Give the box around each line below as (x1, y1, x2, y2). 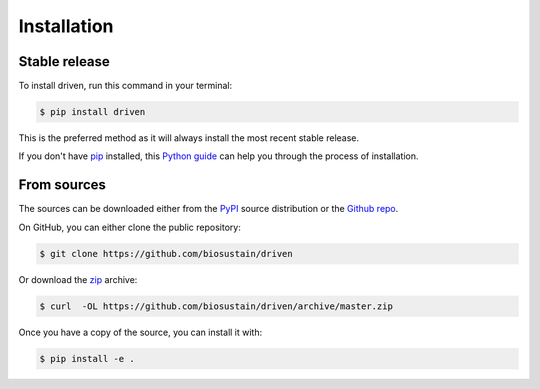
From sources (18, 176, 107, 194)
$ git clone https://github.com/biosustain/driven (39, 248, 294, 259)
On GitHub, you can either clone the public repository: (18, 221, 242, 233)
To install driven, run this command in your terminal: (18, 80, 233, 92)
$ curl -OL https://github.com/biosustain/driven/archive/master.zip (39, 300, 394, 312)
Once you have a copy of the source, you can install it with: (18, 326, 263, 338)
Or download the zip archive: (18, 273, 138, 285)
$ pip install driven (39, 106, 146, 118)
